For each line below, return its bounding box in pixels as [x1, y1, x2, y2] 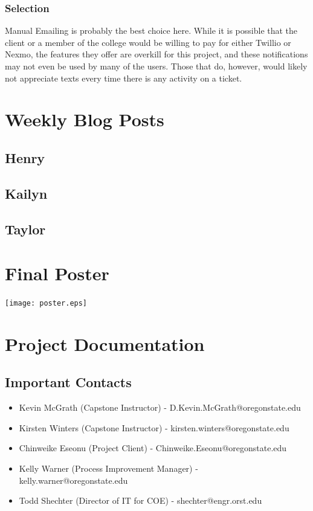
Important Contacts [5, 373, 132, 391]
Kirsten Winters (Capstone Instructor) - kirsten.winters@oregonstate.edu [19, 421, 289, 434]
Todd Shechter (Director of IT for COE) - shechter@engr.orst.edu [19, 494, 262, 507]
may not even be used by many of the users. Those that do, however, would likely [5, 60, 308, 72]
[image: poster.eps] [5, 299, 88, 308]
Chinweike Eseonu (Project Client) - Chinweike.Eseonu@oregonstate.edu [19, 442, 287, 454]
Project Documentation [5, 331, 205, 356]
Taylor [5, 219, 46, 238]
